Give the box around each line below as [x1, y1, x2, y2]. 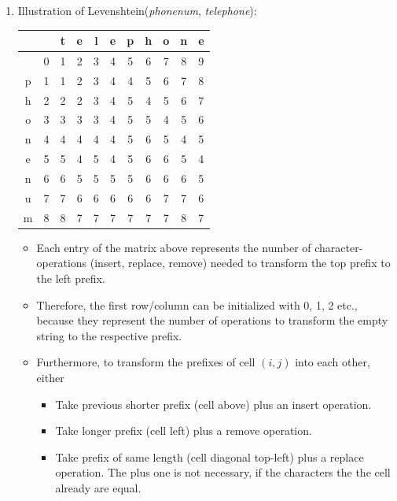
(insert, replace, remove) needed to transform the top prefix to [90, 254, 391, 271]
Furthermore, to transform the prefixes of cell [36, 354, 255, 370]
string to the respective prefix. [36, 327, 182, 343]
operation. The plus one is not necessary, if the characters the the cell [55, 464, 391, 481]
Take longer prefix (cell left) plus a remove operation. [55, 422, 312, 439]
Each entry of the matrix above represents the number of [36, 239, 311, 255]
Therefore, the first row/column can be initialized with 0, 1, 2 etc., [36, 296, 358, 313]
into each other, [295, 354, 370, 370]
